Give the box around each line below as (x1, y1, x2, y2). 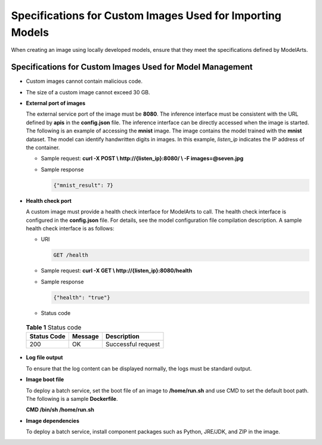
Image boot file (26, 376, 64, 383)
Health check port (26, 197, 72, 204)
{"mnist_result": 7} (53, 182, 113, 188)
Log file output (26, 354, 63, 361)
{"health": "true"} (53, 294, 110, 301)
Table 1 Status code (26, 323, 82, 332)
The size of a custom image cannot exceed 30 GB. (26, 88, 150, 95)
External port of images (26, 100, 86, 107)
